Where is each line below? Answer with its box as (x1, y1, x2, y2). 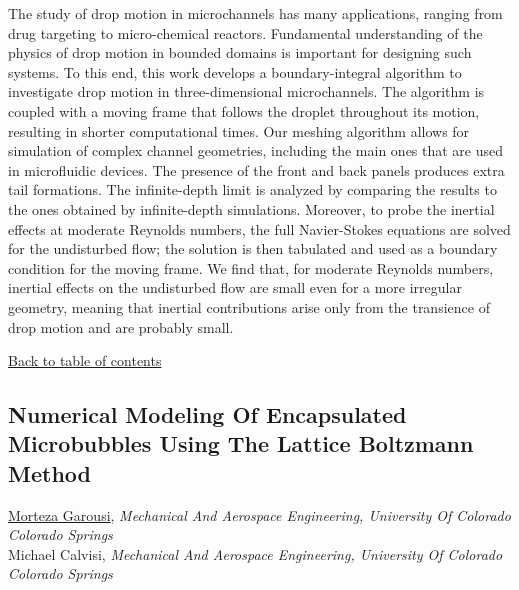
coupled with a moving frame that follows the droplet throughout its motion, (8, 100, 480, 121)
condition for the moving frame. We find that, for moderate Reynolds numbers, (8, 257, 494, 278)
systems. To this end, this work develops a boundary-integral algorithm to (8, 61, 462, 82)
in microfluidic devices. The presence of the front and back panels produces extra (8, 159, 505, 180)
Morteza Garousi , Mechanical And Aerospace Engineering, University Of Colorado (8, 504, 511, 525)
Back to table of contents (8, 350, 162, 371)
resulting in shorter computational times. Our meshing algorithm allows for (8, 120, 470, 141)
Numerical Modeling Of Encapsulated (8, 399, 407, 430)
